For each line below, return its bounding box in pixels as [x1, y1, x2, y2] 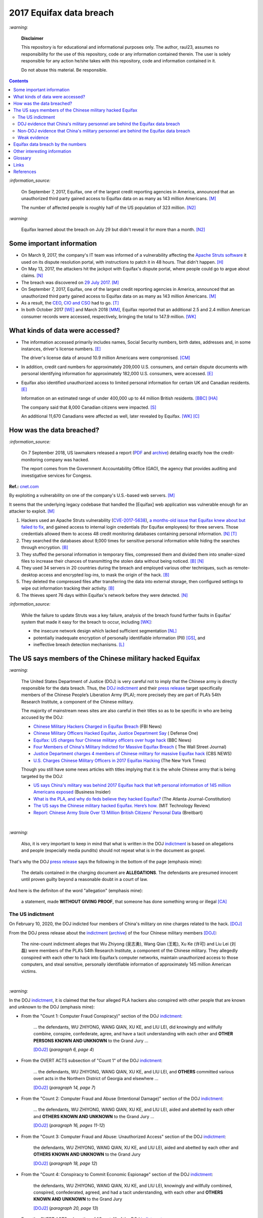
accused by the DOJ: [21, 714, 64, 721]
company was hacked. [44, 457, 90, 462]
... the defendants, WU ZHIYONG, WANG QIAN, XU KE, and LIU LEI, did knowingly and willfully [33, 1024, 223, 1030]
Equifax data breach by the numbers [13, 141, 87, 147]
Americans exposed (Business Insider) [33, 789, 111, 795]
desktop [21, 571, 38, 577]
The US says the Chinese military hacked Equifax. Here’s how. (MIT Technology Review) [33, 803, 210, 809]
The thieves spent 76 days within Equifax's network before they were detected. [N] [21, 592, 188, 598]
